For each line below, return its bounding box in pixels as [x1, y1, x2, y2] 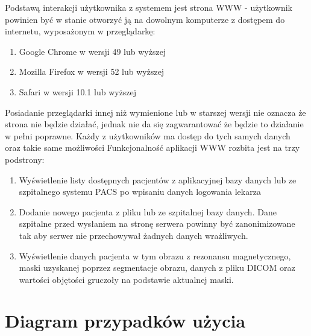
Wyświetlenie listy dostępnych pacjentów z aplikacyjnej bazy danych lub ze [19, 173, 297, 186]
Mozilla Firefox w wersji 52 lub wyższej [19, 65, 165, 78]
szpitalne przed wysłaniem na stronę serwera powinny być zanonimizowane [19, 217, 295, 230]
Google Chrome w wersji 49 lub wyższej [19, 45, 166, 57]
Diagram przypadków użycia [5, 308, 246, 333]
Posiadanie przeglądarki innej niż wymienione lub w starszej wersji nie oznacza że [5, 106, 306, 118]
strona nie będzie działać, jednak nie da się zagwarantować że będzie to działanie [5, 118, 304, 130]
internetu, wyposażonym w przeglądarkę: [5, 25, 155, 37]
